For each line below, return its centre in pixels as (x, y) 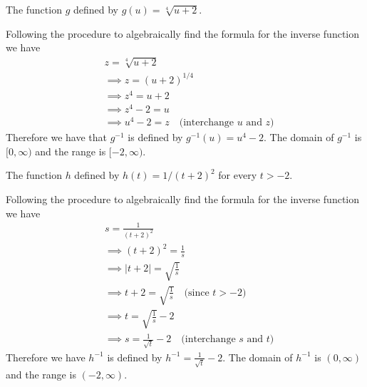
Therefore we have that (57, 137)
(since (197, 293)
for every (238, 175)
